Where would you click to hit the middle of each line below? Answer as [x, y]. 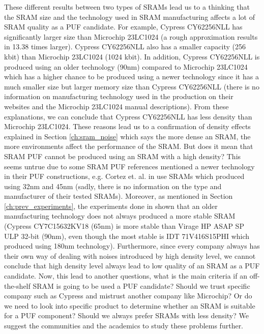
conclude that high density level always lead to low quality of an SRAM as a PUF [132, 266]
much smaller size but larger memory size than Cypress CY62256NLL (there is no [132, 86]
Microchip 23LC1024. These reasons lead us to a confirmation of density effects [127, 126]
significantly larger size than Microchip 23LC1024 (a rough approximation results [131, 36]
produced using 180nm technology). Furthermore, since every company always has [132, 246]
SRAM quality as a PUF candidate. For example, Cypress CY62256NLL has [123, 27]
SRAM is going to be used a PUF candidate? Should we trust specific [141, 285]
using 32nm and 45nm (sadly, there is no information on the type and [113, 186]
